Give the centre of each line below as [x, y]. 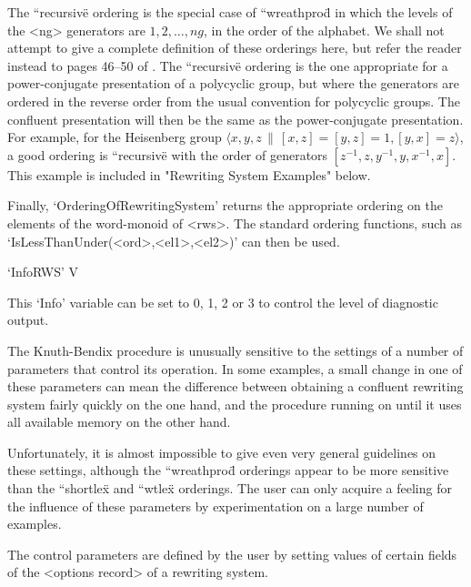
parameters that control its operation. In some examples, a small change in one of [235, 368]
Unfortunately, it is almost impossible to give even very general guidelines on [222, 452]
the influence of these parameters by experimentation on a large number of [215, 506]
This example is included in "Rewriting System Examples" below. [189, 174]
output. [28, 320]
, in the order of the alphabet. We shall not [324, 30]
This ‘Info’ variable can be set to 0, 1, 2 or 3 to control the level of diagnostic [223, 302]
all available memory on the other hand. [119, 422]
